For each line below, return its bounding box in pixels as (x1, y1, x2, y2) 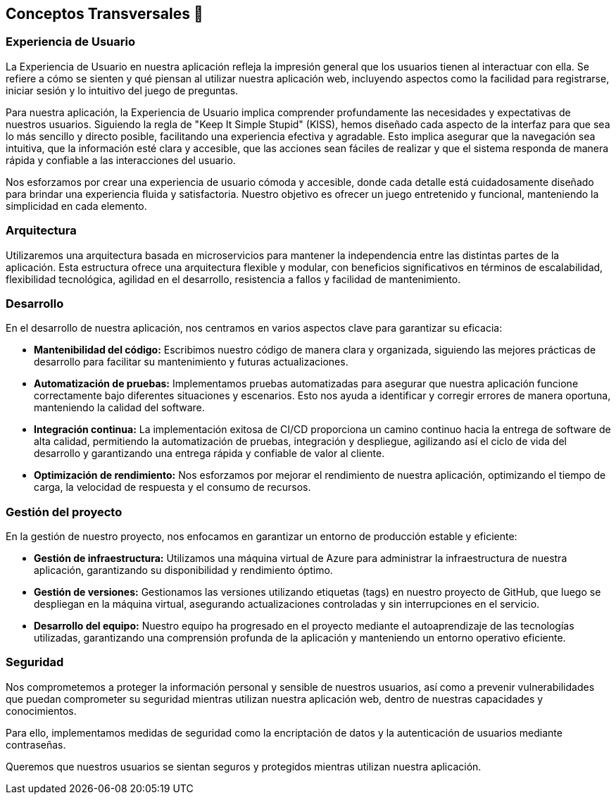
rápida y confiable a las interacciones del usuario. (6, 154, 236, 166)
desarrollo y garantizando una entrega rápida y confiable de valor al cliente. (34, 447, 385, 460)
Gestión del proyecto (6, 504, 122, 519)
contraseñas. (6, 738, 66, 751)
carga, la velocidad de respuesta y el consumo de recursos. (34, 481, 311, 494)
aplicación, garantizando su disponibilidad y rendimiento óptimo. (34, 564, 333, 577)
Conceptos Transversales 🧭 (6, 5, 203, 23)
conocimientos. (6, 704, 77, 717)
